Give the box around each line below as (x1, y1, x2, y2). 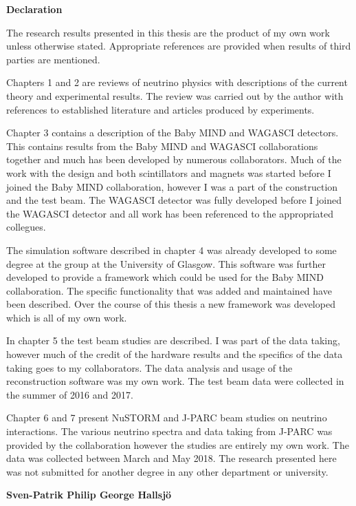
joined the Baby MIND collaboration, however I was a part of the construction (6, 179, 338, 193)
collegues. (6, 220, 46, 234)
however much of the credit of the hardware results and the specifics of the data (6, 347, 343, 361)
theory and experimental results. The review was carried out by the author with (6, 88, 344, 103)
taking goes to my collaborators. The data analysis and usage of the (6, 360, 293, 375)
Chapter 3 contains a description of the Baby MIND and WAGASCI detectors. (6, 125, 339, 140)
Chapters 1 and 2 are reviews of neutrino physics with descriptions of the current (6, 75, 348, 89)
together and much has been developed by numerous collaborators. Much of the (6, 152, 342, 167)
